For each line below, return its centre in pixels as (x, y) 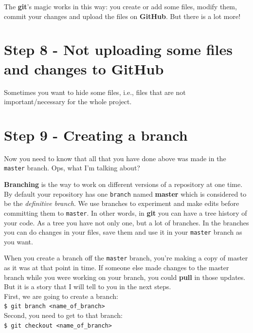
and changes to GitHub (84, 68)
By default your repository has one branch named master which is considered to (125, 194)
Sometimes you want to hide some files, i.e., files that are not (95, 92)
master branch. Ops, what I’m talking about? (72, 168)
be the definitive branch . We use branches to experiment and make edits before (122, 203)
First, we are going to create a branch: (61, 296)
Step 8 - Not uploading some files (118, 49)
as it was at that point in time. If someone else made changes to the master (117, 268)
